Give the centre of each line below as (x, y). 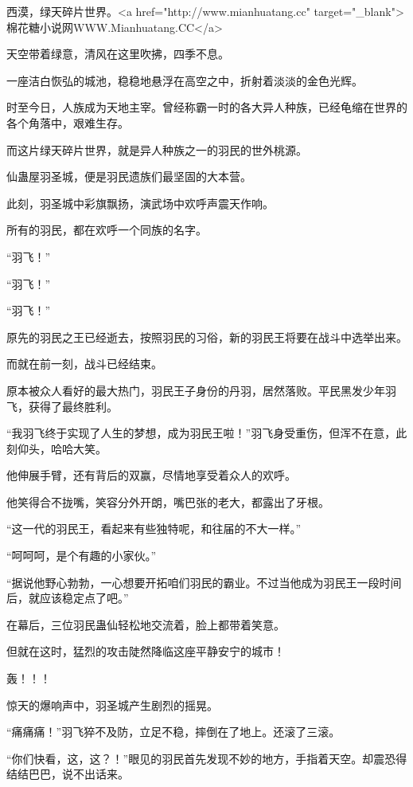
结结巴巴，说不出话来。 (68, 774)
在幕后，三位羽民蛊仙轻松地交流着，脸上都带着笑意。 (146, 624)
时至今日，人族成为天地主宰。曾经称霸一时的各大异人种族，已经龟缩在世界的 (207, 107)
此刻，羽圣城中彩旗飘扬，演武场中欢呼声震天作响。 (140, 203)
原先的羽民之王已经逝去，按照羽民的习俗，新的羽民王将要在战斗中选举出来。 (207, 337)
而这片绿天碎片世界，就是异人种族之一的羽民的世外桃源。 (157, 149)
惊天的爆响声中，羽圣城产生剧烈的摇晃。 (112, 705)
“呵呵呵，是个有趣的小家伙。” (82, 556)
